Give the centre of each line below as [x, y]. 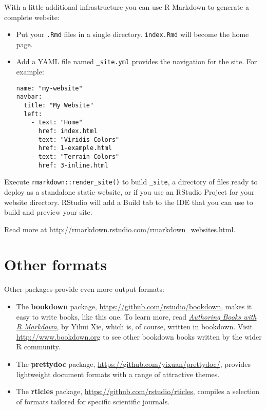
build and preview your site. [48, 212]
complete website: [32, 17]
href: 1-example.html [75, 148]
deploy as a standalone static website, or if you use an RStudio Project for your [129, 191]
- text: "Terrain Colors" [75, 156]
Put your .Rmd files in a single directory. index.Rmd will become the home [132, 34]
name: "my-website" [49, 88]
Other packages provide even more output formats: [84, 289]
